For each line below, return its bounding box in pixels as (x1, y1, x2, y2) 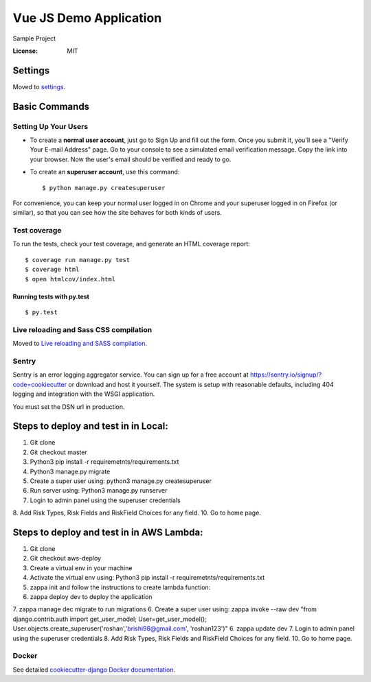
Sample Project (12, 34, 56, 43)
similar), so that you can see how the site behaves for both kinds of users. (12, 209, 223, 217)
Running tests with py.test (12, 292, 89, 301)
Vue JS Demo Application (12, 10, 162, 25)
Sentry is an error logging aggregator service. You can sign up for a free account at (12, 371, 249, 379)
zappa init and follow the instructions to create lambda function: (30, 583, 211, 591)
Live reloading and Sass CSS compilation (12, 325, 153, 334)
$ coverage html (25, 266, 80, 274)
